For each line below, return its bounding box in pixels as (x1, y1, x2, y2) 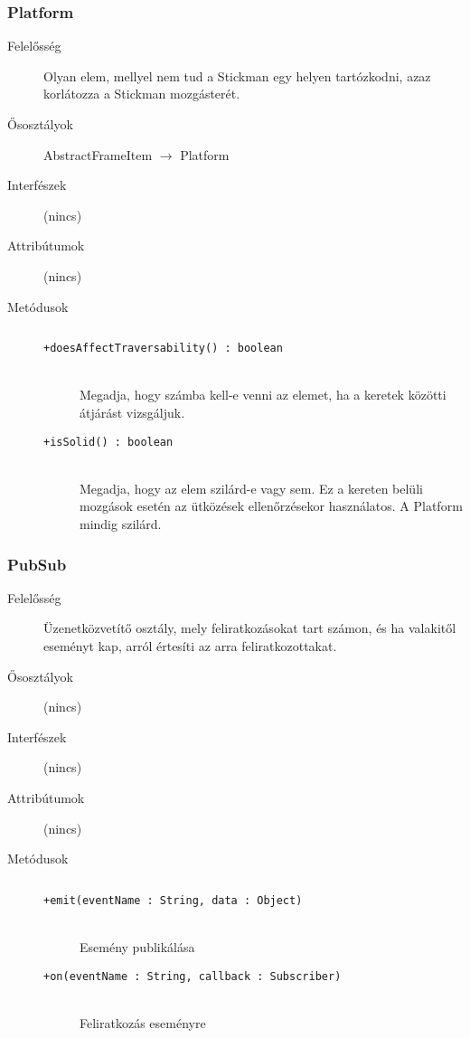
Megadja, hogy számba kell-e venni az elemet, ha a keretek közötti (80, 385, 446, 404)
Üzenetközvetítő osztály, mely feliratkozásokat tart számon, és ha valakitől (43, 618, 456, 637)
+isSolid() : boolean (43, 435, 174, 448)
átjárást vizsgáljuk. (80, 403, 185, 421)
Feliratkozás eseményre (80, 1013, 206, 1032)
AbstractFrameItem (43, 145, 153, 164)
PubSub (7, 552, 67, 575)
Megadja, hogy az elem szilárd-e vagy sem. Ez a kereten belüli (80, 478, 423, 497)
